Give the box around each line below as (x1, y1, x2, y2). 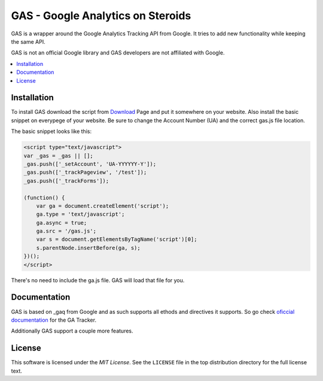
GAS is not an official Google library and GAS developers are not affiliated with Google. (11, 49, 225, 56)
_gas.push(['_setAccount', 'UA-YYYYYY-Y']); (23, 161, 157, 167)
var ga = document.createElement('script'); (36, 202, 169, 209)
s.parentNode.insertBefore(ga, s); (36, 244, 141, 251)
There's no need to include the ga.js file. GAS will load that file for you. (11, 276, 185, 284)
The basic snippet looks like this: (11, 128, 92, 135)
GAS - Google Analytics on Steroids (11, 9, 191, 22)
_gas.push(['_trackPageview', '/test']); (23, 169, 147, 176)
